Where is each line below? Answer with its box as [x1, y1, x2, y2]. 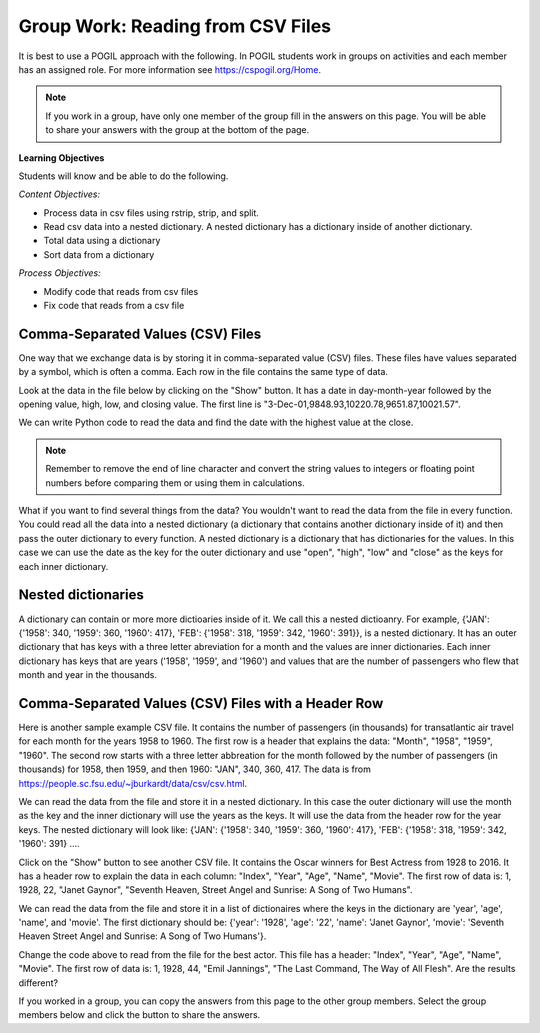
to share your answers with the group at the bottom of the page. [45, 124, 310, 136]
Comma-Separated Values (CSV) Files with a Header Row [18, 695, 384, 712]
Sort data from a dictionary [43, 248, 155, 260]
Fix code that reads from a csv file [43, 300, 185, 312]
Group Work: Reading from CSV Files [18, 15, 332, 37]
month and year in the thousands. [18, 669, 157, 681]
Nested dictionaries [18, 586, 144, 604]
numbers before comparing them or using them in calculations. [45, 476, 305, 489]
